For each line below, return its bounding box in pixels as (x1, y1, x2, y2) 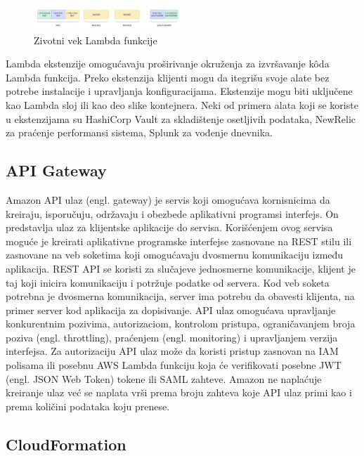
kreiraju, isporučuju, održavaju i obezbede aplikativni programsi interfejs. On (6, 206, 339, 221)
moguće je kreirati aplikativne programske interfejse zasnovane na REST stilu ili (6, 233, 352, 248)
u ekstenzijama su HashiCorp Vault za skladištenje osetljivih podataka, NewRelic (6, 111, 356, 126)
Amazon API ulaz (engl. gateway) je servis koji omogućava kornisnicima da (6, 192, 330, 207)
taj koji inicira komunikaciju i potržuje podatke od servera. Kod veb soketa (6, 275, 330, 289)
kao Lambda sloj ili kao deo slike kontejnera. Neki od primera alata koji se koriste (6, 97, 358, 112)
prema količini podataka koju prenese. (6, 398, 170, 413)
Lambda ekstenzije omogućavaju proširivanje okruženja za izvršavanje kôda (6, 56, 330, 71)
